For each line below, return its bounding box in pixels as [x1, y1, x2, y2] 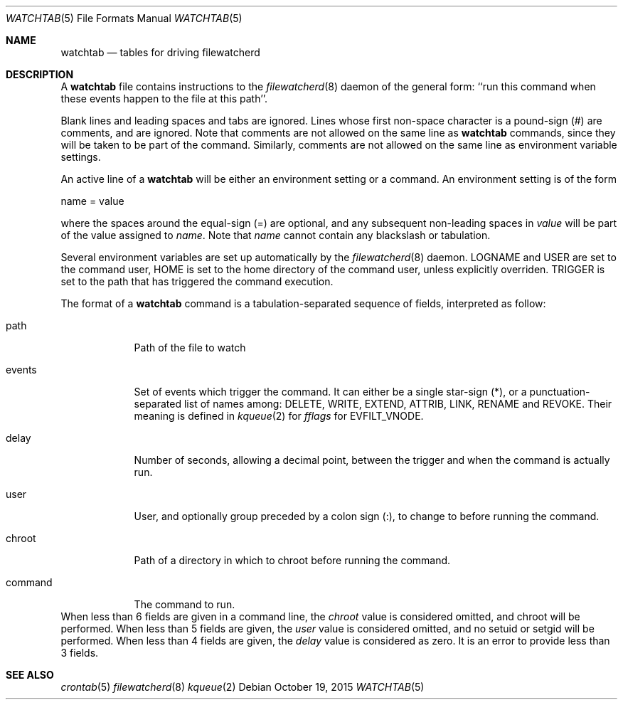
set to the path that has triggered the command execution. [60, 275, 334, 287]
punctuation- [529, 386, 590, 398]
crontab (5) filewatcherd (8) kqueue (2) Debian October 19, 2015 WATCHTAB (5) [60, 681, 425, 693]
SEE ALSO [6, 669, 54, 681]
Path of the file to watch [134, 341, 246, 354]
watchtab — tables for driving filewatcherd [60, 46, 260, 58]
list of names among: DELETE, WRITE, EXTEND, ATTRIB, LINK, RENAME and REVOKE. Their [183, 398, 612, 410]
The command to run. [134, 598, 235, 610]
